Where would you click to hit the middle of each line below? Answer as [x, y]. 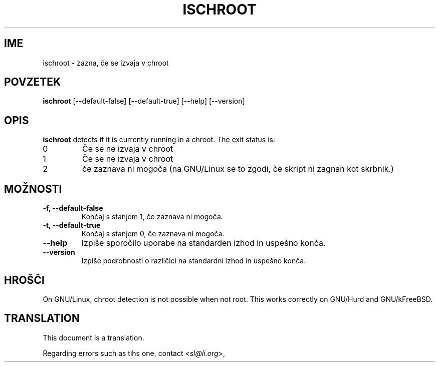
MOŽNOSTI [33, 189]
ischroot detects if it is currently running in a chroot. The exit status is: [159, 140]
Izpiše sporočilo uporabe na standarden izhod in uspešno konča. [203, 243]
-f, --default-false [73, 208]
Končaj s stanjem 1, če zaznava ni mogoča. [152, 217]
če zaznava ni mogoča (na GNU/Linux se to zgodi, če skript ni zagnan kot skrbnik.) [238, 169]
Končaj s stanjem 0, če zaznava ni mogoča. [153, 234]
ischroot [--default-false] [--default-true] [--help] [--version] [144, 101]
